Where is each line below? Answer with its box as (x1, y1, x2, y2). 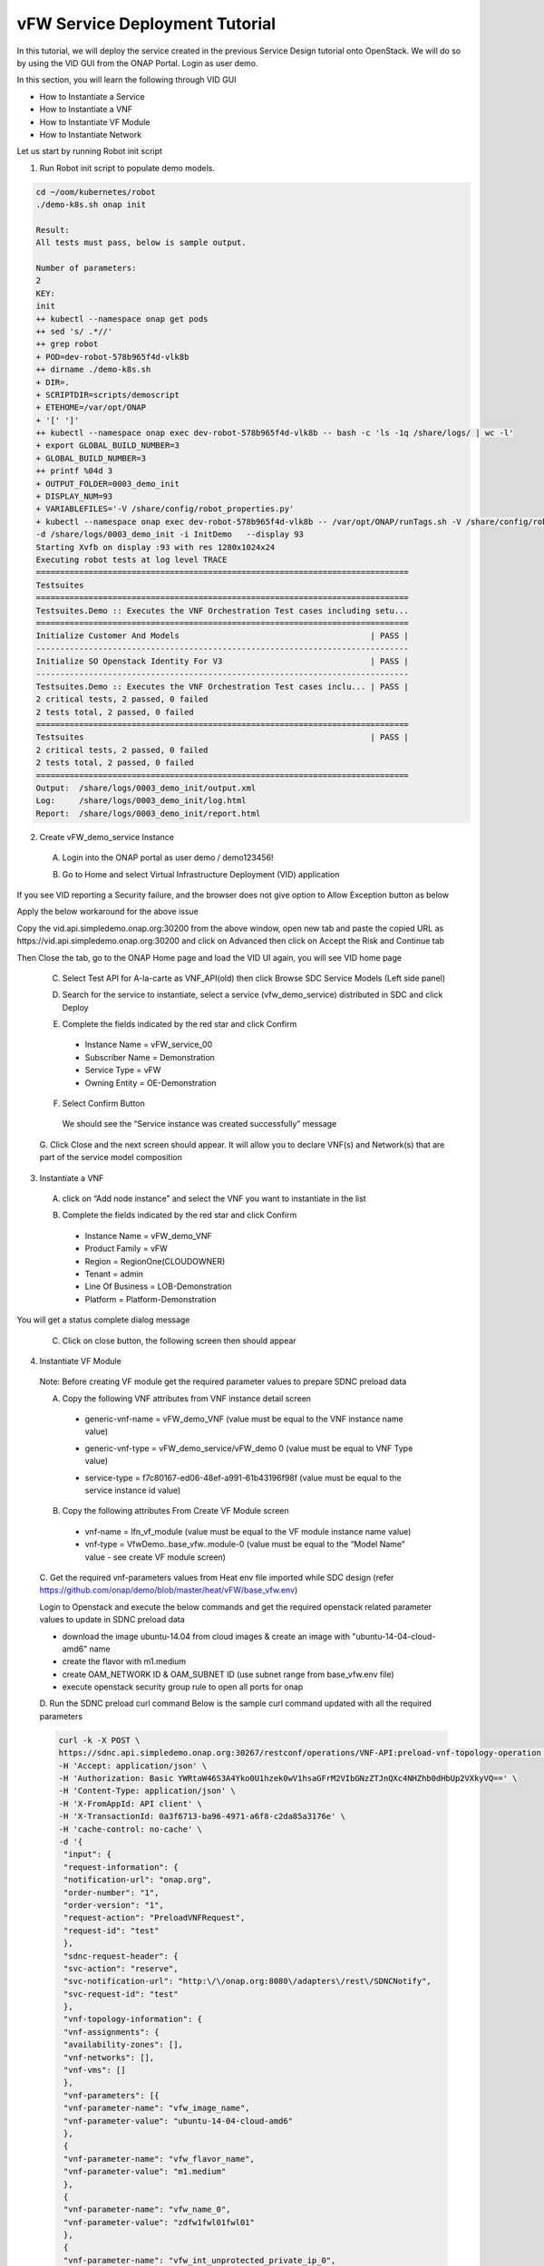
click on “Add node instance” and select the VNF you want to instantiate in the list (62, 1193, 366, 1204)
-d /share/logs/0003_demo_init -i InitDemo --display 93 (35, 529, 304, 539)
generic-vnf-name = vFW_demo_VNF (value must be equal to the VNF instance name (84, 1414, 403, 1425)
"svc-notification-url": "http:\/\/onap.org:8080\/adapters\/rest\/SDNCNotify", (63, 1976, 432, 1987)
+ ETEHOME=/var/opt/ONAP (35, 402, 147, 412)
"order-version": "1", (63, 1900, 165, 1910)
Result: (35, 225, 70, 235)
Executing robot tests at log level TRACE (35, 554, 228, 565)
